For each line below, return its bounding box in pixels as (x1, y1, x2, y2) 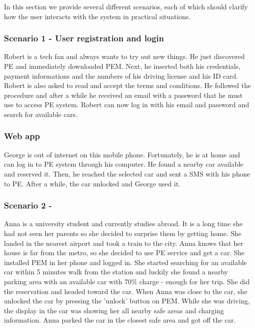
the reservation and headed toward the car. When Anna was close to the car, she (4, 286, 248, 296)
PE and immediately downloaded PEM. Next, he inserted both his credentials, (4, 61, 241, 71)
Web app (4, 130, 40, 142)
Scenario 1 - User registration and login (4, 32, 164, 44)
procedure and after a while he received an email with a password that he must (4, 89, 243, 100)
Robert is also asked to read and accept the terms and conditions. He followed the (4, 80, 251, 90)
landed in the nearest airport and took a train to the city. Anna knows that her (4, 238, 243, 248)
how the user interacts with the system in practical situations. (4, 11, 191, 21)
